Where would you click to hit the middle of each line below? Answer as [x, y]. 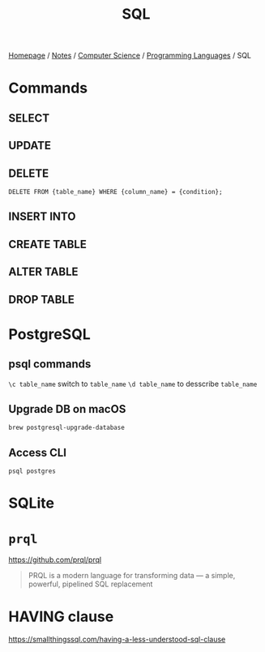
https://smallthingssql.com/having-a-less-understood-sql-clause [117, 639]
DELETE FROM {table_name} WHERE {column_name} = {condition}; [115, 191]
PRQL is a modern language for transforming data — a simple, [132, 576]
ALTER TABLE [43, 272]
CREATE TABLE [47, 244]
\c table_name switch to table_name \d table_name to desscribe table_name [133, 384]
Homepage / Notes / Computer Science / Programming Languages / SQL [130, 56]
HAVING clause [61, 617]
